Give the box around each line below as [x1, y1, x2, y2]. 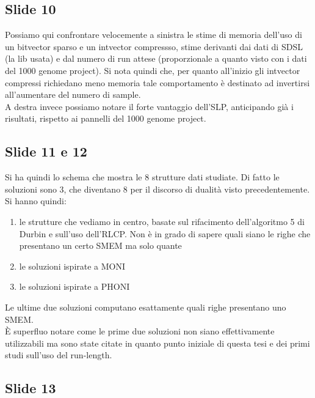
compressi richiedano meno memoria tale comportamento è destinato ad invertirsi [5, 76, 310, 89]
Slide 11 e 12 [5, 142, 87, 161]
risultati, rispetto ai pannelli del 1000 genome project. [5, 112, 206, 125]
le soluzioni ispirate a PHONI [19, 280, 130, 293]
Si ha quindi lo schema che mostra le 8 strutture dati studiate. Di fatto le [5, 171, 280, 183]
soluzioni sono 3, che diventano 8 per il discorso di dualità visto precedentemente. [5, 182, 310, 195]
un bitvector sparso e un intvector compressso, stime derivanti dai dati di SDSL [5, 40, 303, 53]
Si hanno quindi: [5, 194, 67, 207]
